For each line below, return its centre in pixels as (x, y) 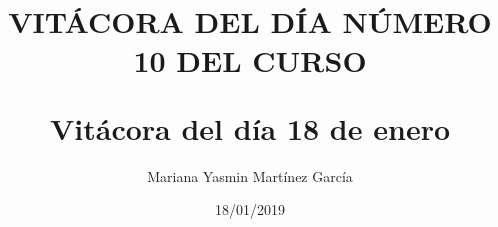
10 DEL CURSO (250, 60)
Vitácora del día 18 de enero (250, 127)
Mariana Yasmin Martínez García (250, 175)
